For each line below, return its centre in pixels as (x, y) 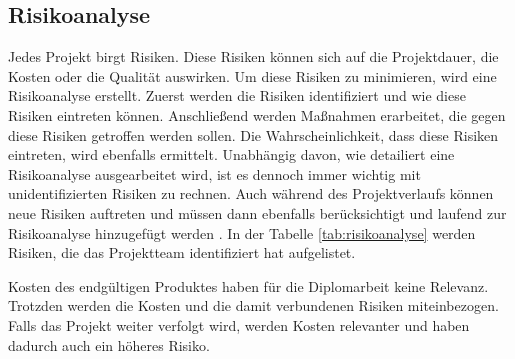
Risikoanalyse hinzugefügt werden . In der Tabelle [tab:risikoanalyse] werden (242, 232)
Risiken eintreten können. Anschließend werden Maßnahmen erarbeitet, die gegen (257, 114)
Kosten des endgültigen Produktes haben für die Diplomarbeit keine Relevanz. (248, 285)
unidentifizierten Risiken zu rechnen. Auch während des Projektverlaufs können (251, 193)
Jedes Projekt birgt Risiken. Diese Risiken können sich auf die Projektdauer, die (253, 56)
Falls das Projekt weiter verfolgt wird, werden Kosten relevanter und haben (239, 324)
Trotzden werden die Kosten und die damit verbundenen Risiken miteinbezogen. (253, 305)
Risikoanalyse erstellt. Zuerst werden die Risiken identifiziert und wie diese (237, 95)
